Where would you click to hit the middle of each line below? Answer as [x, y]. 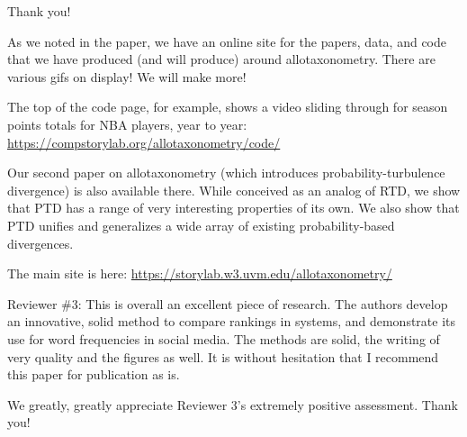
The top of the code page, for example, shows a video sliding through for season [228, 107]
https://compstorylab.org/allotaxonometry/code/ [144, 142]
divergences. [40, 243]
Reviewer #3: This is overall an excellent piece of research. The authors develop [228, 303]
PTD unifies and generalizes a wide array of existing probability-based [201, 225]
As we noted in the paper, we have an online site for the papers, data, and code [227, 41]
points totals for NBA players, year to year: [127, 124]
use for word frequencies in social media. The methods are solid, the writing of [224, 338]
